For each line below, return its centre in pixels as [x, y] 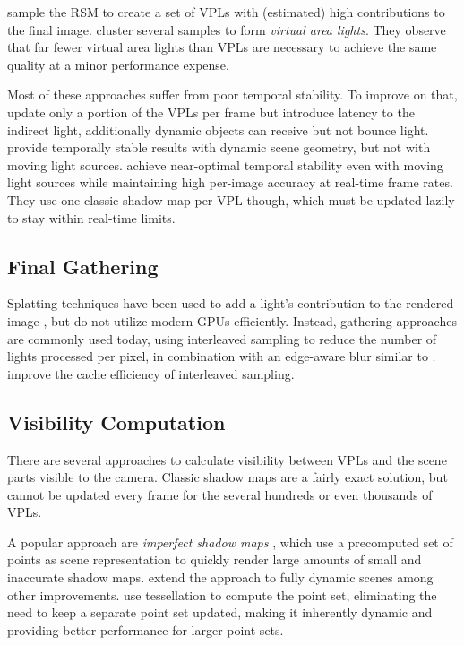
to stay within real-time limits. [91, 217]
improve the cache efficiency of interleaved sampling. [151, 373]
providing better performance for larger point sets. [146, 629]
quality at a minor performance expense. [118, 64]
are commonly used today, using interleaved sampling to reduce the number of [222, 338]
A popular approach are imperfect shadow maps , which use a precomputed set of [230, 542]
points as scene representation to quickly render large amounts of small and [215, 559]
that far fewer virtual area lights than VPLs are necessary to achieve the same [222, 47]
